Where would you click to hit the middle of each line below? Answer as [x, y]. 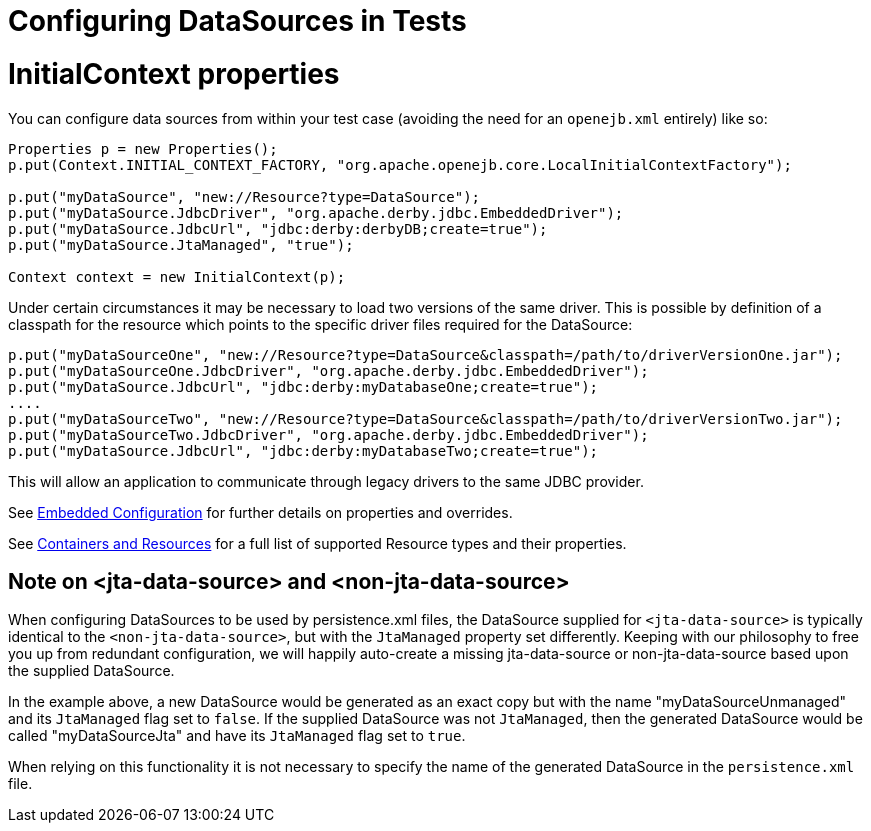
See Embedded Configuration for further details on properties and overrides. [260, 512]
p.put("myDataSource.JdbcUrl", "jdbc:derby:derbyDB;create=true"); [278, 228]
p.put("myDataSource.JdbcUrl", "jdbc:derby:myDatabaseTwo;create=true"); [303, 450]
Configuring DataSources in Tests [237, 21]
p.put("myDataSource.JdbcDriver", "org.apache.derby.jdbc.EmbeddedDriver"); [316, 212]
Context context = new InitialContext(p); [177, 276]
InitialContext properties [174, 73]
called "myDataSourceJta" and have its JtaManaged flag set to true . [237, 736]
